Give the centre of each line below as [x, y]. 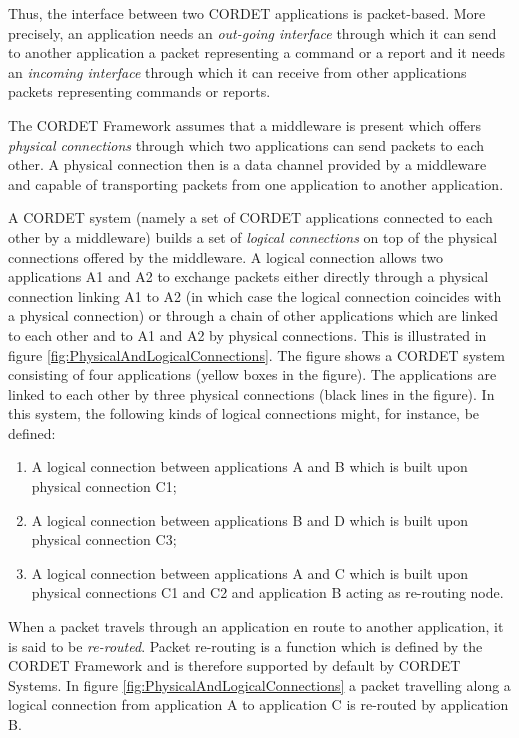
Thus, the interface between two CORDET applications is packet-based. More [247, 13]
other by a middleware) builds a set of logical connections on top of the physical [253, 236]
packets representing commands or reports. [139, 91]
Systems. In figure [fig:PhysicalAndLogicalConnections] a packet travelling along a [259, 684]
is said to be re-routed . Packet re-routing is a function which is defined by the [245, 645]
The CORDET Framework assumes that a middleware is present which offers [245, 124]
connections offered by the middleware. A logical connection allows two [225, 256]
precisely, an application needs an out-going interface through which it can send [252, 32]
